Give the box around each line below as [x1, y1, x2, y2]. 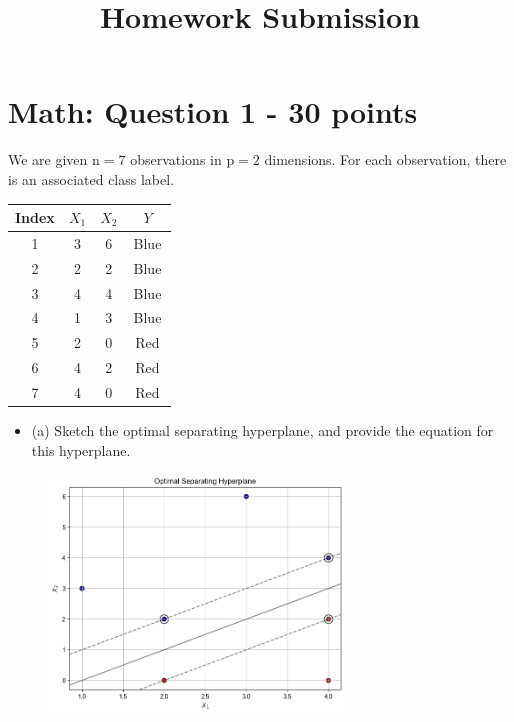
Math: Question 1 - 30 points [8, 91, 418, 132]
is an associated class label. [8, 168, 175, 189]
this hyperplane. [31, 439, 131, 460]
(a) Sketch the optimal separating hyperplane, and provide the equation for [31, 420, 494, 440]
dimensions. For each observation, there [264, 149, 507, 170]
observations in [130, 149, 222, 170]
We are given [8, 149, 88, 170]
